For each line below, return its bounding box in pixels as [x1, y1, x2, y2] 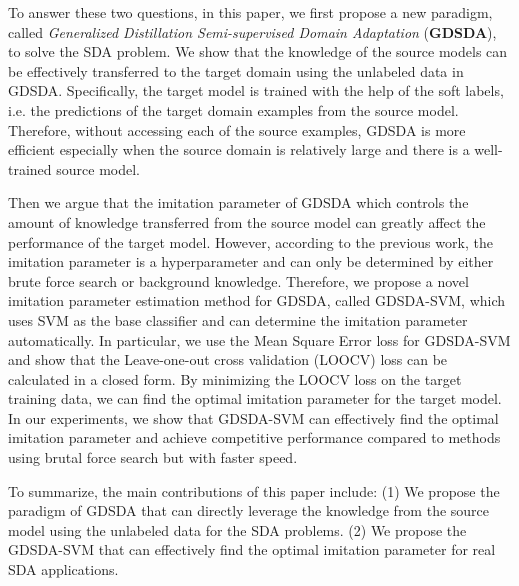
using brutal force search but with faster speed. [8, 447, 298, 468]
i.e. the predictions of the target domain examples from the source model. [8, 99, 459, 120]
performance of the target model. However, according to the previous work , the [8, 231, 493, 252]
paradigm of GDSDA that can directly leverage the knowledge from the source [8, 500, 490, 521]
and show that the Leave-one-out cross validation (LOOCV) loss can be [8, 349, 448, 370]
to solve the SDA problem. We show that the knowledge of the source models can [8, 41, 508, 62]
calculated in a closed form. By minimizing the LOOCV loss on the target [8, 368, 462, 389]
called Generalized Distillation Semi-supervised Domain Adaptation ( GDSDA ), [8, 21, 497, 42]
